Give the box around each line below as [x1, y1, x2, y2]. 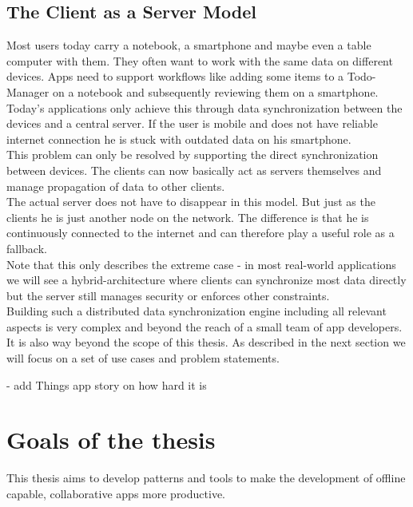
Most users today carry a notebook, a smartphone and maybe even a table [6, 37, 371, 53]
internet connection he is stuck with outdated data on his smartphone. [6, 130, 351, 147]
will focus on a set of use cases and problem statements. [6, 350, 280, 366]
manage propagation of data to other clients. [6, 177, 225, 194]
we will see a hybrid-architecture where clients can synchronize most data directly [6, 271, 407, 288]
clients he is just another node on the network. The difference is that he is [6, 208, 369, 225]
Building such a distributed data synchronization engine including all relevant [6, 303, 387, 319]
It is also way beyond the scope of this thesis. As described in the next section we [6, 334, 406, 351]
